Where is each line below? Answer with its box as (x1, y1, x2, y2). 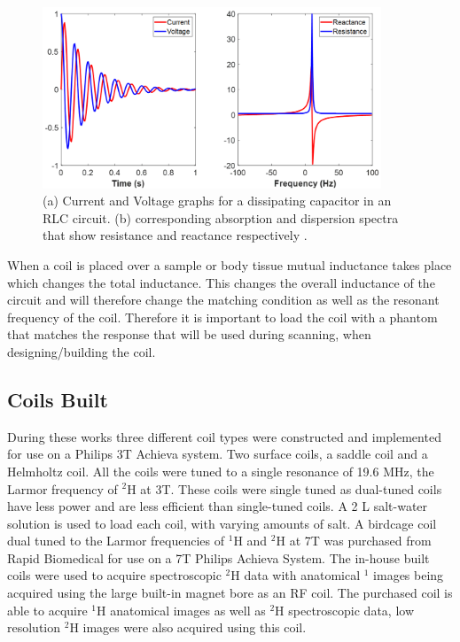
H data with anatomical (230, 566, 361, 584)
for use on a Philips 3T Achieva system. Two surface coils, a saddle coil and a (7, 445, 428, 463)
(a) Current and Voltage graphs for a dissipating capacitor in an (43, 191, 392, 210)
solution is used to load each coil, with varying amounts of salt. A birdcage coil (7, 514, 437, 532)
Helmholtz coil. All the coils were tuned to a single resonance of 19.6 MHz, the (7, 461, 434, 480)
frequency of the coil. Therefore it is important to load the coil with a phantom (7, 307, 438, 326)
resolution (7, 618, 61, 637)
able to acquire (7, 600, 88, 619)
